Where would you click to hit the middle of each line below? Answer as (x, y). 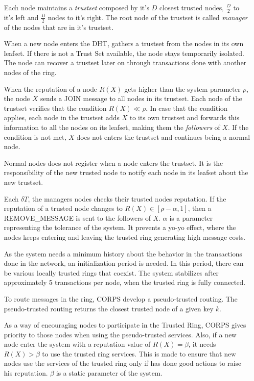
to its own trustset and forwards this (185, 117)
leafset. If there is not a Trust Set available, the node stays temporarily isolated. (124, 53)
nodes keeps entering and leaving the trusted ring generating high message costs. (125, 237)
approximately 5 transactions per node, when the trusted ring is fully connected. (125, 282)
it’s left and (21, 17)
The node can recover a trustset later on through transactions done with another (125, 63)
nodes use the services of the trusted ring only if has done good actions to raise (123, 363)
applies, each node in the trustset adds (62, 117)
